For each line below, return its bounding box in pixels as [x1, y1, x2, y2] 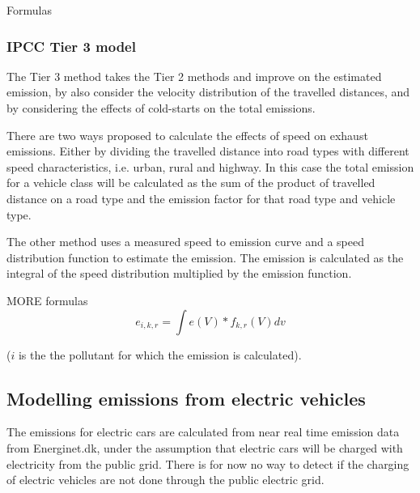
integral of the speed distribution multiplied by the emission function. [6, 265, 352, 282]
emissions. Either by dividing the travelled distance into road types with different [6, 142, 409, 159]
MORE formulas [6, 291, 88, 308]
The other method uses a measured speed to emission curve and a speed [6, 233, 364, 250]
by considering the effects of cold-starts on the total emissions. [6, 100, 316, 116]
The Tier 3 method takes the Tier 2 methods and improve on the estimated [6, 67, 382, 84]
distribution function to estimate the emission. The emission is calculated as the [6, 249, 404, 266]
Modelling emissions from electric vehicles [6, 385, 366, 410]
